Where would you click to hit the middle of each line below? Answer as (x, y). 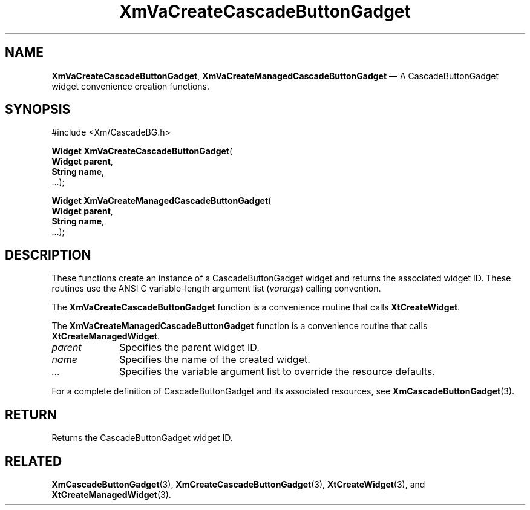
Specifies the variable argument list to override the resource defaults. (277, 372)
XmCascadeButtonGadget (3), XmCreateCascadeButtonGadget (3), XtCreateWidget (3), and (238, 484)
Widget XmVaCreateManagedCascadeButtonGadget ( (162, 201)
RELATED (34, 461)
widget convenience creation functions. (131, 86)
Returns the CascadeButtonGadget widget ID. (142, 438)
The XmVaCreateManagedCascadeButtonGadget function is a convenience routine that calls (240, 326)
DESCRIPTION (48, 255)
